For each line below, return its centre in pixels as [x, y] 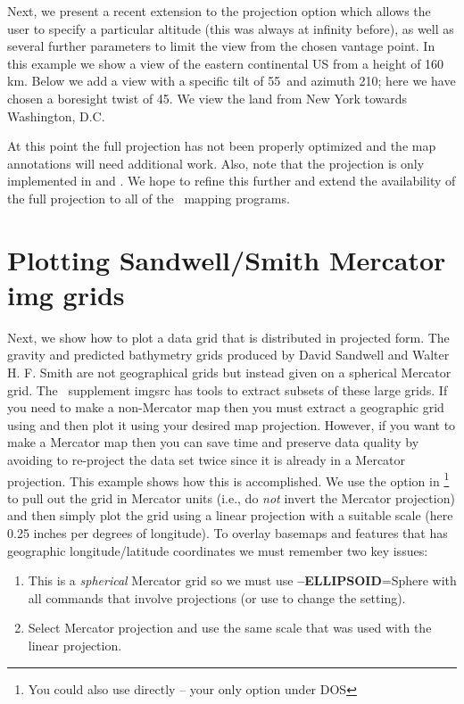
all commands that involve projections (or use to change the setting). [217, 597]
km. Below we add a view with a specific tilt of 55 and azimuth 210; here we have [232, 81]
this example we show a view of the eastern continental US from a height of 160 [226, 63]
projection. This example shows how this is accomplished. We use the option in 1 [228, 479]
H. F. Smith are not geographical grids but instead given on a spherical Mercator [229, 373]
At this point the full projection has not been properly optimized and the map [222, 146]
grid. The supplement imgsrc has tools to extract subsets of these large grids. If [228, 389]
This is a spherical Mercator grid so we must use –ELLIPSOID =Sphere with [242, 580]
